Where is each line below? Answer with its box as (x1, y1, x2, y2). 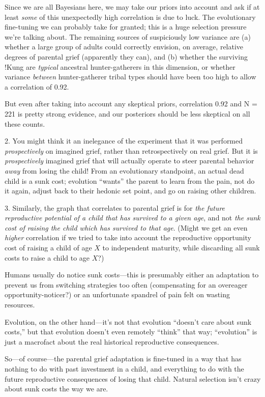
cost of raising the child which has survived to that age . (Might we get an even (5, 222, 248, 233)
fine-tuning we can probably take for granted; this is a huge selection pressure (5, 21, 247, 32)
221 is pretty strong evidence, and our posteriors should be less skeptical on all (5, 108, 250, 119)
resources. (5, 299, 35, 310)
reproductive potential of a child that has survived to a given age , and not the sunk (5, 212, 260, 223)
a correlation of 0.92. (5, 81, 69, 92)
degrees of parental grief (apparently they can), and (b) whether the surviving (5, 51, 248, 62)
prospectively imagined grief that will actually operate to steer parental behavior (5, 155, 254, 166)
